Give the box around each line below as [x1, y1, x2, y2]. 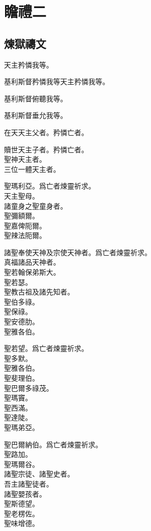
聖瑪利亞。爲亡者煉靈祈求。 [4, 181, 95, 191]
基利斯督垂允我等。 [4, 110, 67, 121]
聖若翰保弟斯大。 [4, 267, 60, 277]
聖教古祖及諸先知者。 [4, 286, 74, 297]
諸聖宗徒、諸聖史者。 [4, 468, 74, 479]
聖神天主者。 [4, 154, 46, 164]
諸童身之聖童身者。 [4, 200, 67, 211]
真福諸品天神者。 [4, 257, 60, 267]
